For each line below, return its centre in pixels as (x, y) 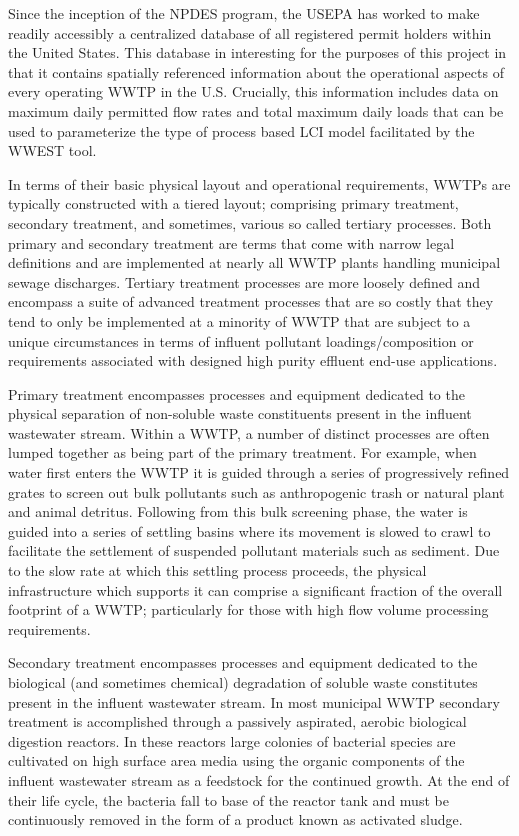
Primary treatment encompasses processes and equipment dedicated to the (236, 393)
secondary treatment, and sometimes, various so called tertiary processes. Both (250, 222)
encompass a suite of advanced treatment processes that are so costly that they (251, 301)
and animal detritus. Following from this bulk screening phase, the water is (238, 511)
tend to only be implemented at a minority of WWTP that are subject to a (239, 320)
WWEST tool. (52, 150)
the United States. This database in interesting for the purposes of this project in (257, 52)
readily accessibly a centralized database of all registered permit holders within (250, 32)
